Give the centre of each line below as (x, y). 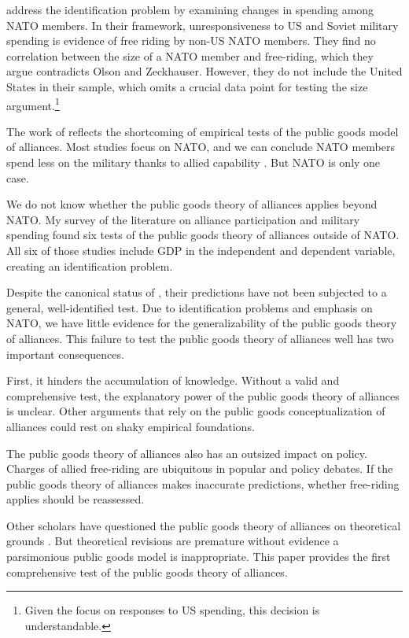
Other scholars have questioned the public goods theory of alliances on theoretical (204, 525)
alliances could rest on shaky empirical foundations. (131, 426)
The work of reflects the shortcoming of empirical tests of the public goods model (203, 131)
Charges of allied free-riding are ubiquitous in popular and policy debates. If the (200, 468)
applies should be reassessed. (76, 499)
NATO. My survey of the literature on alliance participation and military (183, 219)
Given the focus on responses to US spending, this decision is (172, 610)
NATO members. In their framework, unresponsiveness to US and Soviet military (203, 25)
